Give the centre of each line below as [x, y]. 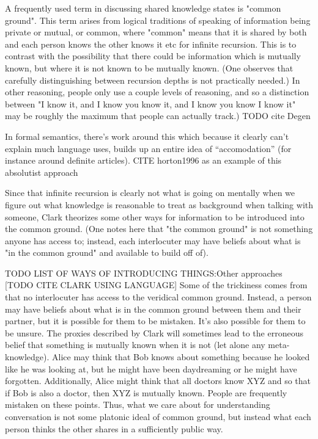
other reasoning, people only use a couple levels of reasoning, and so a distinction [157, 92]
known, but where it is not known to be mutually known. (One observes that [149, 67]
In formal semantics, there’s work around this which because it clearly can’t [147, 136]
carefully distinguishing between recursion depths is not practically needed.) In [153, 80]
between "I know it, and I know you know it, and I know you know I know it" [150, 103]
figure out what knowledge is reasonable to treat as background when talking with [159, 204]
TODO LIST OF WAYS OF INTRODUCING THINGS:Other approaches [144, 273]
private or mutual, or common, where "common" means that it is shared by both [156, 32]
